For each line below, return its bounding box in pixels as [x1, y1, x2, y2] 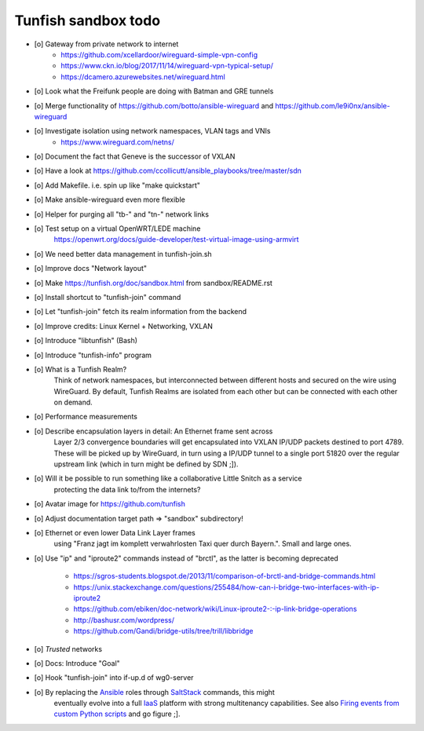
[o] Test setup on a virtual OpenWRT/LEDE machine [34, 224, 201, 233]
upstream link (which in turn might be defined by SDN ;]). [53, 459, 239, 469]
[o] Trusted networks [34, 644, 102, 653]
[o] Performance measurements [34, 412, 137, 422]
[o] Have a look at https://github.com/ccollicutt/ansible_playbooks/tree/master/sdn [34, 166, 302, 176]
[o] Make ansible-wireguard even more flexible [34, 195, 186, 204]
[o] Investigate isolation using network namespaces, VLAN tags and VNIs [34, 126, 271, 136]
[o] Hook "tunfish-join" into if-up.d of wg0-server [34, 673, 194, 682]
